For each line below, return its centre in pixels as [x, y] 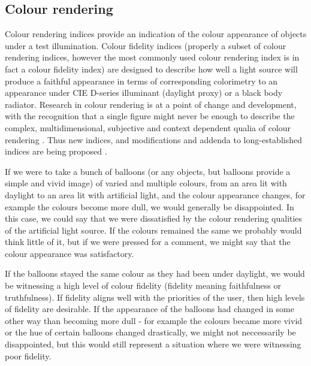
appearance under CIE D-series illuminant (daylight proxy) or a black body [144, 93]
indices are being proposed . [56, 151]
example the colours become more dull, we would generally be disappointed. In [150, 206]
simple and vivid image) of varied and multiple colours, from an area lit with [146, 183]
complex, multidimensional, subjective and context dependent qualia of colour [148, 127]
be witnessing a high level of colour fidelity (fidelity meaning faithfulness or [143, 285]
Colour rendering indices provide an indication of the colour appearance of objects [156, 34]
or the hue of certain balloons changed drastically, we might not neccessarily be [150, 332]
